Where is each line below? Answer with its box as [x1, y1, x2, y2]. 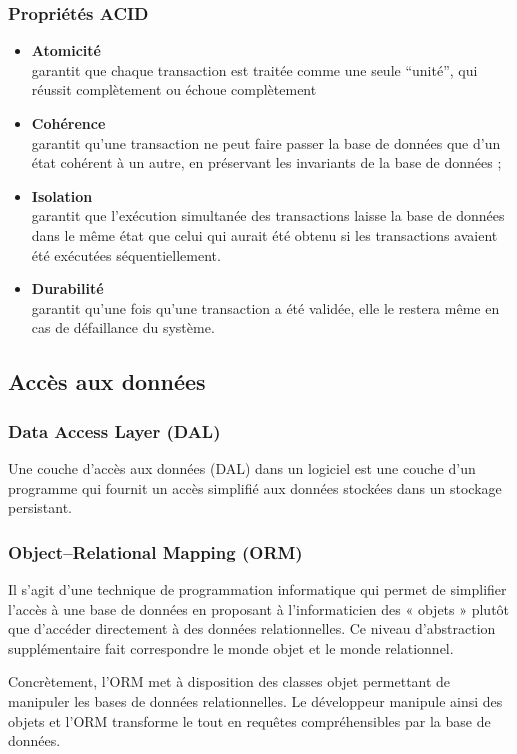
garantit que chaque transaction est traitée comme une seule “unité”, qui [31, 59, 478, 80]
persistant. [8, 497, 72, 518]
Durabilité [31, 278, 104, 299]
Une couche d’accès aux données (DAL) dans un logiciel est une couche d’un [8, 457, 476, 478]
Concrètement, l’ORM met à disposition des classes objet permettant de [8, 671, 451, 692]
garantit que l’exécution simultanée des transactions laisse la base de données [31, 205, 505, 226]
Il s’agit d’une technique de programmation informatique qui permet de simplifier [8, 578, 507, 599]
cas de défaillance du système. [31, 317, 215, 338]
